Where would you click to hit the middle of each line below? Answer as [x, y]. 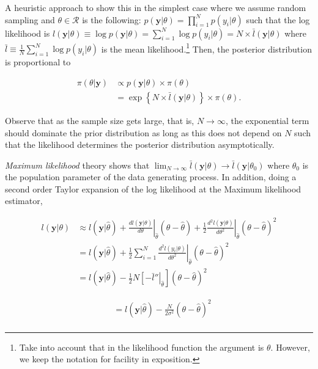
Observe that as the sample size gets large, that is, [100, 120]
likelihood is [28, 33]
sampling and [30, 19]
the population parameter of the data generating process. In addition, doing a [151, 177]
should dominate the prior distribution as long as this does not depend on [143, 132]
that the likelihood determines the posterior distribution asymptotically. [140, 144]
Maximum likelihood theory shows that [77, 165]
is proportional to [38, 62]
